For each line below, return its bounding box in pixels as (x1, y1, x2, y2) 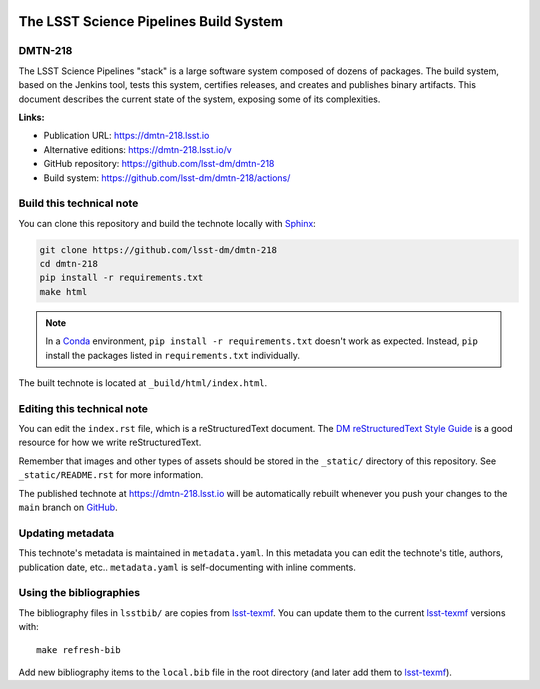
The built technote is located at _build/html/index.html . (18, 376, 268, 389)
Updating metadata (18, 526, 115, 540)
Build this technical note (18, 196, 139, 210)
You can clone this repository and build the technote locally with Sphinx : (18, 217, 317, 229)
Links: (18, 111, 45, 123)
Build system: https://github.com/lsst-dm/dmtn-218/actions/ (43, 171, 291, 184)
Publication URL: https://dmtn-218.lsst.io (43, 130, 210, 142)
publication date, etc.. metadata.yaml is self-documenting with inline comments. (18, 561, 357, 573)
